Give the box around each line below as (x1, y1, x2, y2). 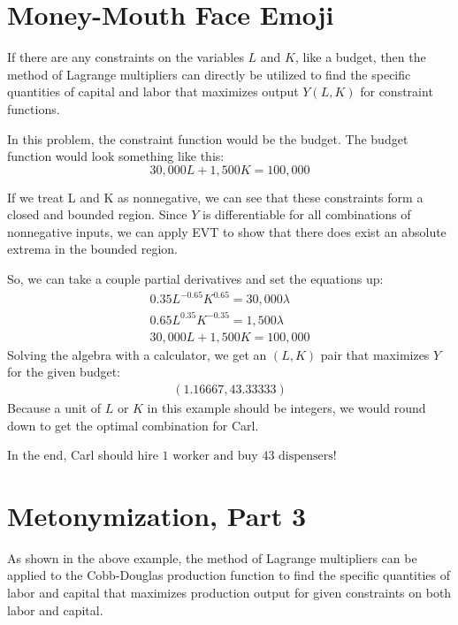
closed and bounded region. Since (7, 205, 187, 224)
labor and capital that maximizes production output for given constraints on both (7, 583, 452, 602)
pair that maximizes (320, 345, 430, 363)
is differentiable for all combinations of (202, 205, 411, 224)
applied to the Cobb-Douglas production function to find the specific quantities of (7, 566, 451, 584)
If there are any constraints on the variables (7, 48, 244, 66)
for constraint (360, 82, 433, 101)
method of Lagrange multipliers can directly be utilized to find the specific (7, 65, 411, 83)
